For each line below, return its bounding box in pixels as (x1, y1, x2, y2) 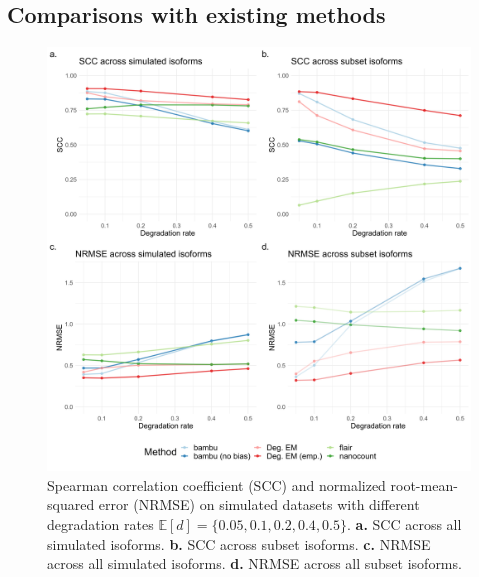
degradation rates (47, 513, 154, 534)
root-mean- (390, 474, 458, 495)
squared (47, 494, 95, 515)
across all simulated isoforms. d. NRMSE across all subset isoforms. (47, 553, 462, 574)
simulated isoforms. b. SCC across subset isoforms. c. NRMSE (47, 533, 431, 554)
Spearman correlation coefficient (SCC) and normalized (47, 474, 386, 495)
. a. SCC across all (347, 513, 462, 534)
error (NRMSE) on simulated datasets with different (98, 494, 420, 515)
